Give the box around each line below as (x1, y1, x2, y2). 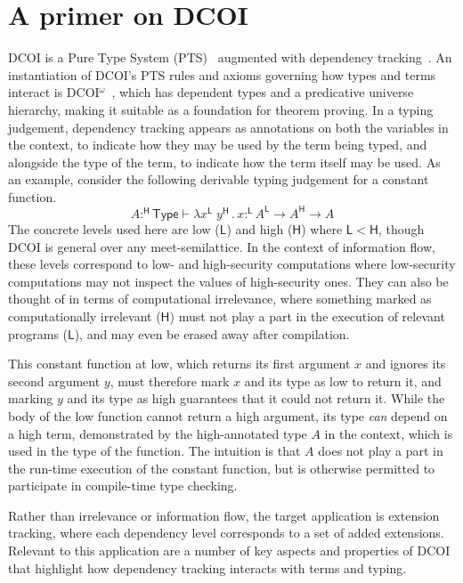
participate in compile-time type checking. (8, 476, 238, 495)
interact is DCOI (8, 83, 100, 101)
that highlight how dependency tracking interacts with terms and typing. (8, 558, 407, 577)
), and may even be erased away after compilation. (74, 324, 350, 343)
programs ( (8, 324, 69, 343)
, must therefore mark (110, 371, 230, 390)
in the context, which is (324, 424, 453, 442)
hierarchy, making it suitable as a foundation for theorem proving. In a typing (8, 100, 434, 118)
